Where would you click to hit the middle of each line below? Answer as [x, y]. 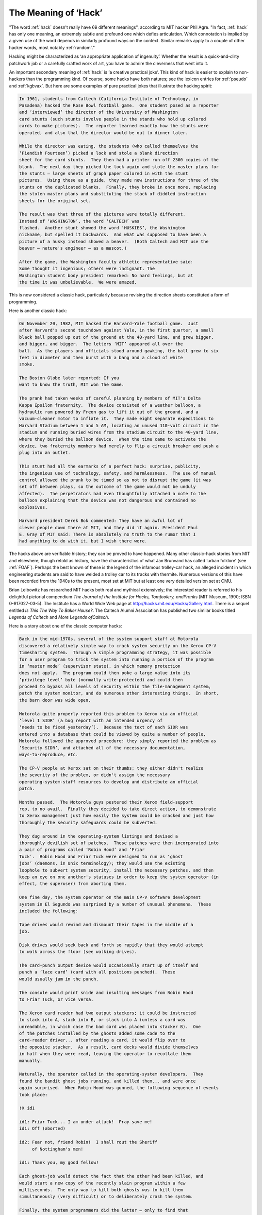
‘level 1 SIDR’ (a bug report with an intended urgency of [91, 721]
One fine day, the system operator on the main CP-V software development [110, 897]
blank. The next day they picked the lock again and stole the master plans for [119, 167]
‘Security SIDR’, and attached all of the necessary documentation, [102, 748]
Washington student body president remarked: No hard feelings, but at [106, 275]
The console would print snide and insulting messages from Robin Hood [106, 992]
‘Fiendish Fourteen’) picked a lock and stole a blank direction [98, 153]
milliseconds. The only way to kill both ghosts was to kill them [101, 1190]
